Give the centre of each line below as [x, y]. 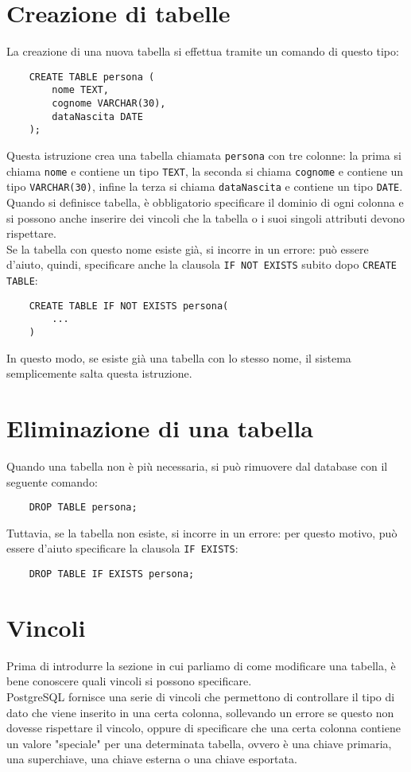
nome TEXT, [80, 90]
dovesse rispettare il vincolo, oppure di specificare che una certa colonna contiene [204, 728]
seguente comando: [52, 481]
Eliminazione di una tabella [160, 428]
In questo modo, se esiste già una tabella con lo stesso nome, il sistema [179, 357]
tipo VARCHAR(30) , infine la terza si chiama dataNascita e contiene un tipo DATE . [205, 186]
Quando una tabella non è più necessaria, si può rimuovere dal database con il [197, 466]
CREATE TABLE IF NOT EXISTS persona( [129, 306]
